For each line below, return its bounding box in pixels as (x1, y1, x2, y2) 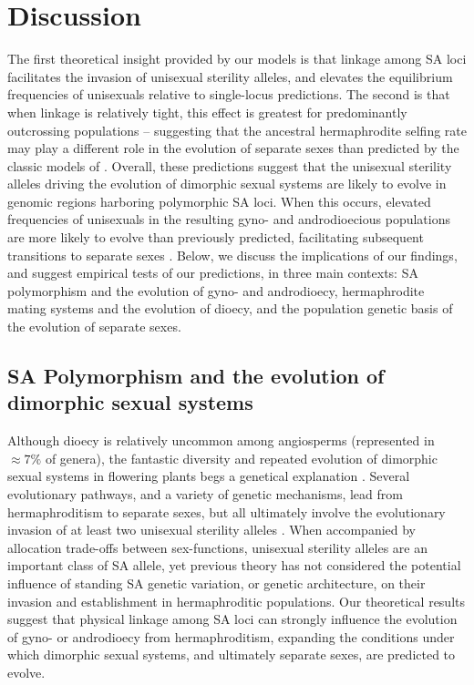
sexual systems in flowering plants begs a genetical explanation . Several (7, 466, 410, 486)
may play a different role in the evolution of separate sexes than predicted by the (7, 138, 459, 158)
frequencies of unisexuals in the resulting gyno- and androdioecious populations (7, 210, 450, 229)
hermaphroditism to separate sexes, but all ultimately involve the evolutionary (7, 502, 446, 521)
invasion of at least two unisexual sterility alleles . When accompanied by (7, 520, 417, 539)
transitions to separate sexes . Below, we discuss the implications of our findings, (7, 245, 458, 264)
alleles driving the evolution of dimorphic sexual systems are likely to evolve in (7, 174, 447, 193)
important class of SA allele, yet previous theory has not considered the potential (7, 556, 461, 575)
